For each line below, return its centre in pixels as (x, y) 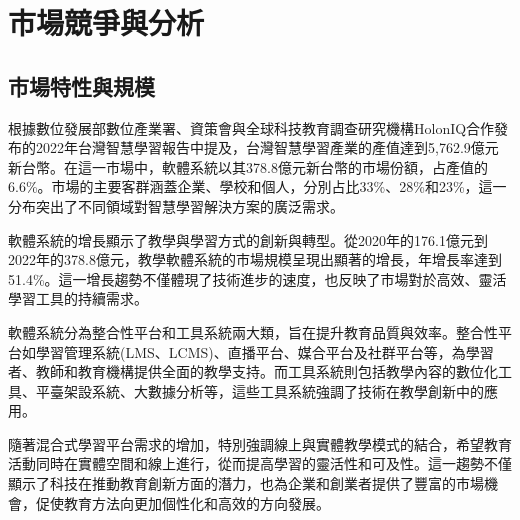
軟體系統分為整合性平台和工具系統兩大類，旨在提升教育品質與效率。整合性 (253, 331)
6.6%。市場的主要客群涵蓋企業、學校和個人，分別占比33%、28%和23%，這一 (257, 186)
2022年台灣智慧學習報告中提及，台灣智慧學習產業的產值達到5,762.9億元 (267, 147)
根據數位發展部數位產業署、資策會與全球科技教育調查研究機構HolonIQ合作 (251, 127)
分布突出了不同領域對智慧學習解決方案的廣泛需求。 (176, 205)
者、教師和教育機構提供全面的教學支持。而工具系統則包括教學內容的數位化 (253, 371)
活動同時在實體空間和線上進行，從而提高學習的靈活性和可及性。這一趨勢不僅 (260, 463)
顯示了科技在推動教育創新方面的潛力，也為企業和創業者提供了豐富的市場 (246, 483)
